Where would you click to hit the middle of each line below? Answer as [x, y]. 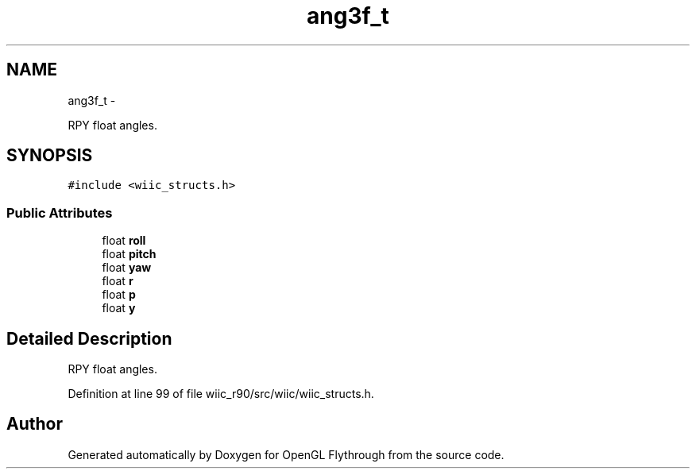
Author [35, 424]
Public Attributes [60, 212]
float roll [124, 241]
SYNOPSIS [50, 156]
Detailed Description [89, 338]
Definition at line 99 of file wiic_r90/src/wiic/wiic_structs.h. [221, 394]
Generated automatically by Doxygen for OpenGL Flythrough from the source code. [286, 454]
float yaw [127, 268]
